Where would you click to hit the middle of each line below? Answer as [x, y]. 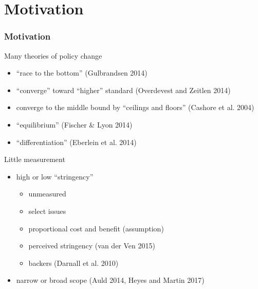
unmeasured [47, 194]
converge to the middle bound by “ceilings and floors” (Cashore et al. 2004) [135, 107]
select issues [47, 211]
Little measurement [35, 159]
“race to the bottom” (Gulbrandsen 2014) [82, 73]
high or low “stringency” [55, 176]
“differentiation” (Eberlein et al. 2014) [76, 142]
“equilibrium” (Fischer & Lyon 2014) [74, 124]
